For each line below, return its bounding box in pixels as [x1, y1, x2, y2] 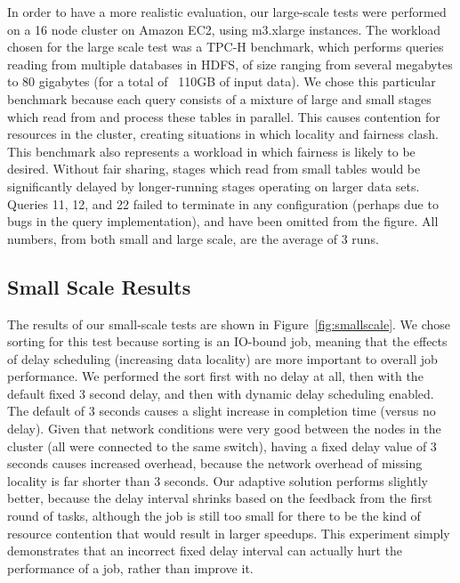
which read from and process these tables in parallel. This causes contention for [7, 107, 440, 126]
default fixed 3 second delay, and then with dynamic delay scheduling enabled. [7, 384, 434, 402]
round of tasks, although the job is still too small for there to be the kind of [7, 506, 421, 525]
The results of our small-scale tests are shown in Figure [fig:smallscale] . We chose [7, 314, 451, 333]
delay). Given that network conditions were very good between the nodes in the [7, 419, 441, 438]
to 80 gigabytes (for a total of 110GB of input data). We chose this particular [7, 72, 436, 91]
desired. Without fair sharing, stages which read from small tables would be [7, 159, 421, 178]
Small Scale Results [7, 272, 191, 300]
